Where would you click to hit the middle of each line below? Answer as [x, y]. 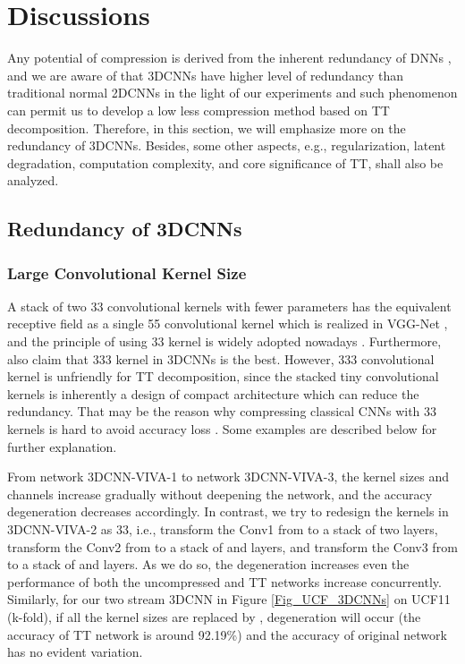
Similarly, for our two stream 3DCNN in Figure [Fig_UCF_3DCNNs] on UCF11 [229, 599]
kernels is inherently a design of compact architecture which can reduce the [213, 393]
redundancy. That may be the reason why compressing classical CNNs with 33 [222, 411]
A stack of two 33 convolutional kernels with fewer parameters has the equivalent [229, 306]
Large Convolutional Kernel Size [127, 272]
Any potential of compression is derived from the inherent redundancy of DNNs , [229, 58]
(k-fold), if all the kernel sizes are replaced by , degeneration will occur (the [214, 616]
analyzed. [33, 180]
